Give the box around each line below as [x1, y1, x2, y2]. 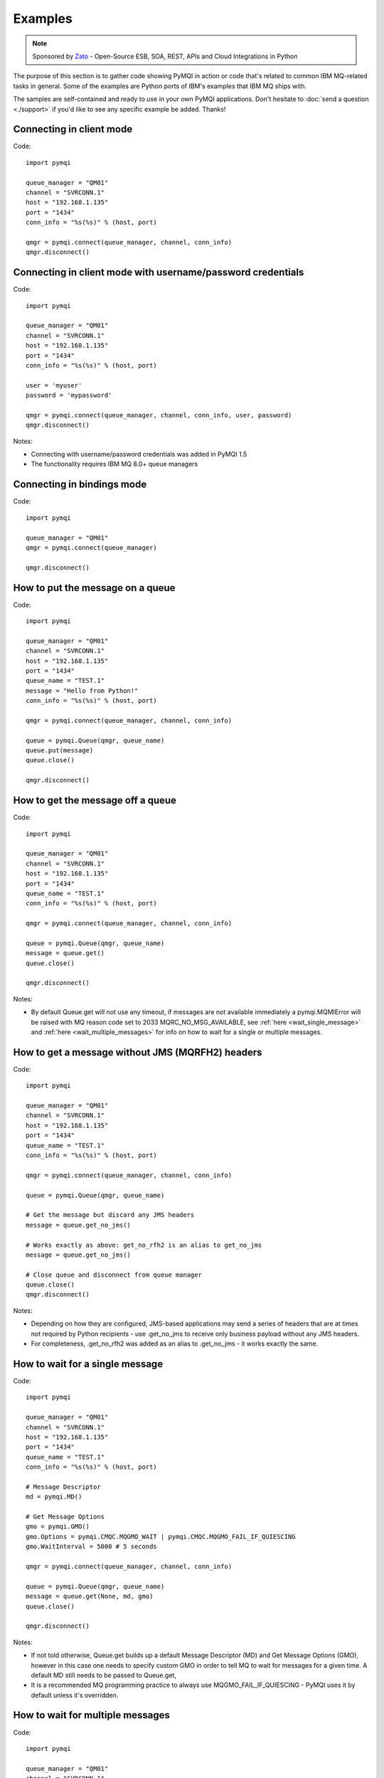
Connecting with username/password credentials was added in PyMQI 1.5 [31, 450, 247, 459]
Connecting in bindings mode [13, 479, 147, 491]
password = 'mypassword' [26, 391, 112, 400]
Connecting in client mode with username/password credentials [13, 267, 304, 279]
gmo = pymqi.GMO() [26, 1523, 90, 1531]
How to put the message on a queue [13, 582, 176, 594]
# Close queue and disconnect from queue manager [26, 1270, 203, 1279]
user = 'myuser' [26, 381, 82, 389]
